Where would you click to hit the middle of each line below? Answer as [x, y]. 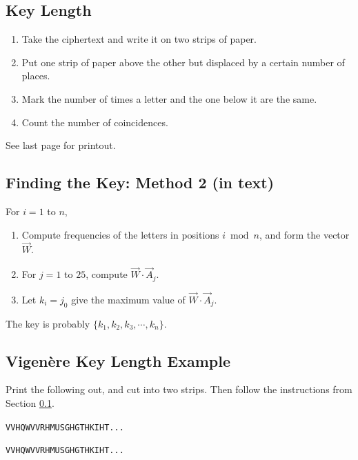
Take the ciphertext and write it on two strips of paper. [139, 39]
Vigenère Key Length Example [118, 360]
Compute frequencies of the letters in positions [120, 234]
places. [36, 76]
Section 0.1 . [30, 403]
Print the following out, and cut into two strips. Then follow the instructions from [179, 389]
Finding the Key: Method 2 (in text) [140, 182]
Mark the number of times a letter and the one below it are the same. [169, 98]
